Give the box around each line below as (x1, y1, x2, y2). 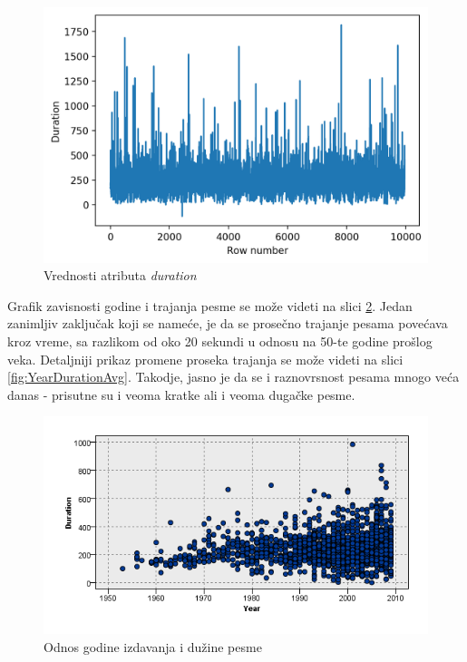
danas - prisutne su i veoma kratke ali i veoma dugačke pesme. (7, 385, 355, 404)
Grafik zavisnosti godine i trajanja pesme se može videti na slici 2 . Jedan (7, 296, 413, 315)
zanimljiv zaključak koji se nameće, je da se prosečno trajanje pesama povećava (7, 314, 448, 333)
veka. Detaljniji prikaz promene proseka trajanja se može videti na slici (7, 349, 404, 368)
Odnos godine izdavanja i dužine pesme (44, 637, 262, 656)
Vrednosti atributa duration (44, 266, 197, 285)
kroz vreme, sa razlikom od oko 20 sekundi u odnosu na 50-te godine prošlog (7, 331, 433, 350)
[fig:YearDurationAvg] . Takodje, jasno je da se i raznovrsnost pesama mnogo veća (7, 367, 460, 386)
